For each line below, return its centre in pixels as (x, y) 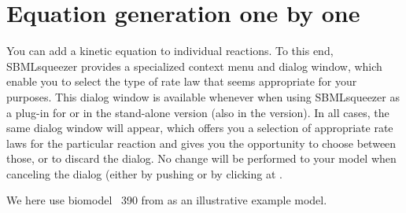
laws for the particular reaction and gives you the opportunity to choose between (201, 143)
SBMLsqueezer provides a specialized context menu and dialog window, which (194, 66)
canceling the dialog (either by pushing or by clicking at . (144, 173)
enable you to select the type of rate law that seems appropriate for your (182, 81)
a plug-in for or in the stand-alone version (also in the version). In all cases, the (198, 112)
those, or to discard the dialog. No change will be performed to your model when (201, 158)
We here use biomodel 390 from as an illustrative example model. (167, 200)
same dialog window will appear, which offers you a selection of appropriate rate (200, 128)
